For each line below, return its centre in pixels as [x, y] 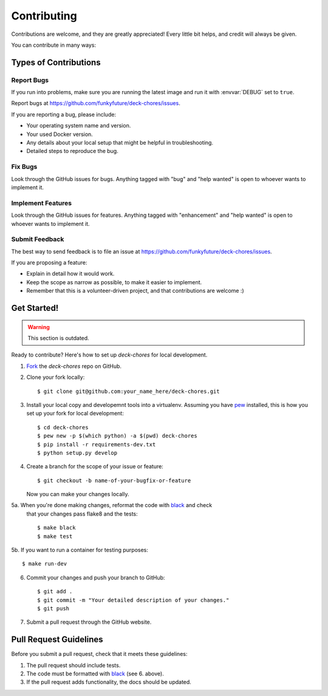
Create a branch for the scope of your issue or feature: [95, 466]
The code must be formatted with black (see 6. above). [95, 674]
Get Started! [35, 308]
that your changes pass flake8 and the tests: [82, 514]
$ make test [55, 536]
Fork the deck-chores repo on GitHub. [74, 366]
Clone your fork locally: [56, 377]
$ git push [53, 608]
